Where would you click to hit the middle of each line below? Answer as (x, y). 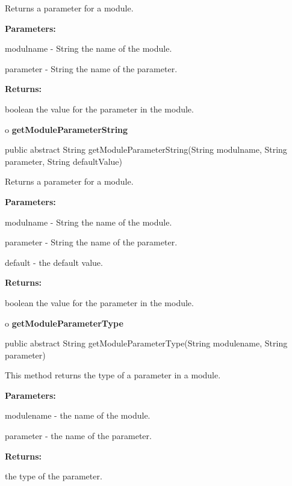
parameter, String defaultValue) (64, 161)
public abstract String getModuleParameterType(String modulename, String (146, 343)
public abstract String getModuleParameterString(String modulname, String (146, 149)
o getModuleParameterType (64, 323)
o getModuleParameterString (67, 129)
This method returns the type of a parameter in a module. (113, 375)
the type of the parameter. (54, 476)
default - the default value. (54, 262)
